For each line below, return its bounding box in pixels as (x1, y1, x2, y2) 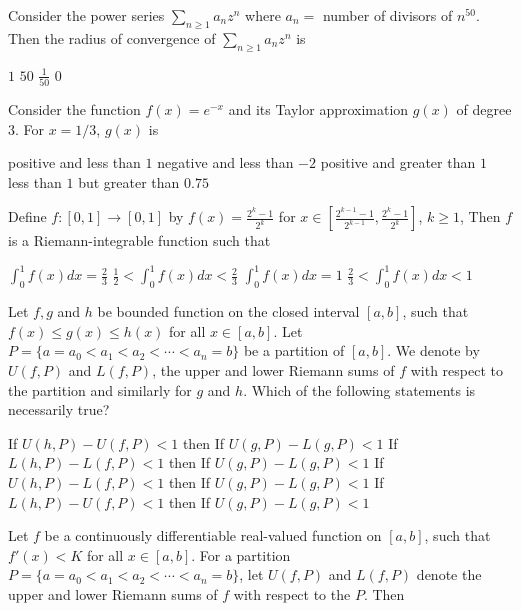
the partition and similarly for (8, 379, 192, 400)
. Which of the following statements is (243, 379, 476, 400)
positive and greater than (320, 152, 476, 173)
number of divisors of (322, 5, 453, 25)
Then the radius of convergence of (8, 27, 216, 48)
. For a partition (191, 544, 291, 565)
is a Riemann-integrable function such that (8, 230, 271, 251)
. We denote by (387, 340, 480, 361)
